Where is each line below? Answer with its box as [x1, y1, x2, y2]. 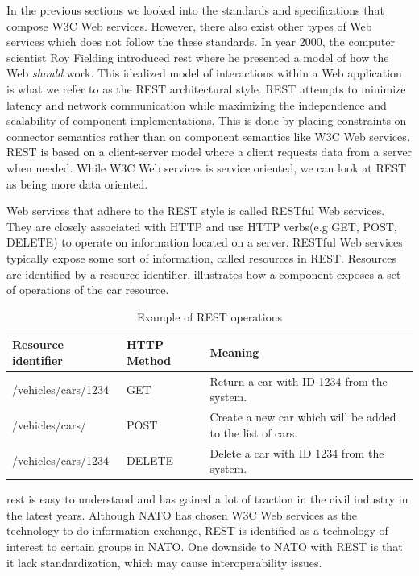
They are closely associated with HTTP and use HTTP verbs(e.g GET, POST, [6, 218, 397, 234]
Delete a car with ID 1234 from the [209, 444, 384, 461]
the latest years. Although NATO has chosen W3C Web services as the [6, 506, 357, 523]
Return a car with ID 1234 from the [209, 372, 388, 389]
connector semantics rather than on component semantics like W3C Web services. [6, 127, 410, 144]
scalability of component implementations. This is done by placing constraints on [6, 112, 407, 129]
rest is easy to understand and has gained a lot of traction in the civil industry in [6, 491, 409, 508]
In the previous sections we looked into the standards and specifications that [6, 2, 384, 18]
